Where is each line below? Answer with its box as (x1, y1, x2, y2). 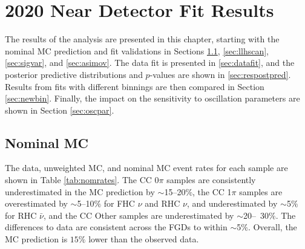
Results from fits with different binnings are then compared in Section (5, 80, 264, 92)
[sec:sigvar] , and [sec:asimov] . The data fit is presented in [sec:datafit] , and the (5, 56, 295, 69)
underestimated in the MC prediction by (5, 185, 155, 198)
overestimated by (5, 197, 68, 210)
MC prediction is (5, 233, 68, 245)
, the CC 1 (192, 185, 232, 198)
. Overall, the (248, 221, 297, 233)
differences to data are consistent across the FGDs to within (5, 221, 228, 233)
